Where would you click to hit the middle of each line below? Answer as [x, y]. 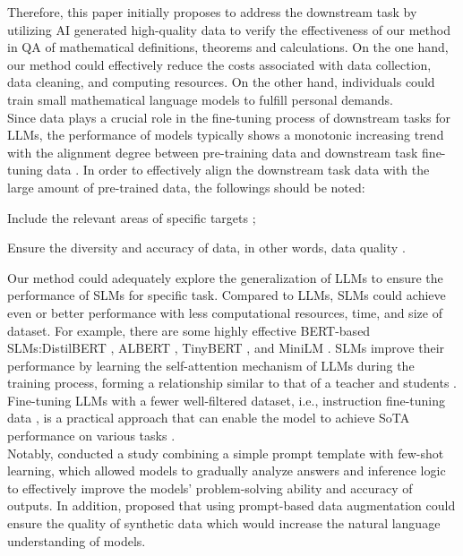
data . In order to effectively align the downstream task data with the [238, 170]
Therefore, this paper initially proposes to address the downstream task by [212, 12]
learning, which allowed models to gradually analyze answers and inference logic [227, 470]
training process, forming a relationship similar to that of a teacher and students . [232, 383]
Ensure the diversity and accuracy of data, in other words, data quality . [206, 248]
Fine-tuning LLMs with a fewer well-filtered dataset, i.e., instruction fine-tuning [227, 400]
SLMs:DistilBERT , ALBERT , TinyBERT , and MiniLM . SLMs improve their [226, 348]
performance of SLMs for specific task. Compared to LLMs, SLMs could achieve [227, 295]
